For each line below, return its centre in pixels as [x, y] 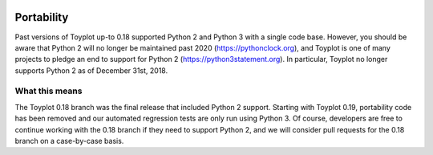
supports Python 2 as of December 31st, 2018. [91, 70]
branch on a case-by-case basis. [69, 141]
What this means [49, 91]
